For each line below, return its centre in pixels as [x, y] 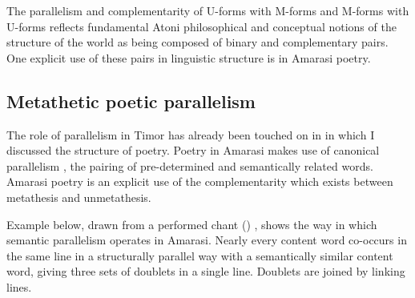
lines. [19, 286]
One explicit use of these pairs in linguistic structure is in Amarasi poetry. [189, 57]
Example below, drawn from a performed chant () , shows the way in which [192, 224]
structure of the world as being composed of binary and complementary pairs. [197, 42]
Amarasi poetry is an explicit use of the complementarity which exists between [200, 181]
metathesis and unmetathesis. [79, 197]
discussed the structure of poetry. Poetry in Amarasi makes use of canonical [193, 150]
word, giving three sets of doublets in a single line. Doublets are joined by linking [206, 271]
